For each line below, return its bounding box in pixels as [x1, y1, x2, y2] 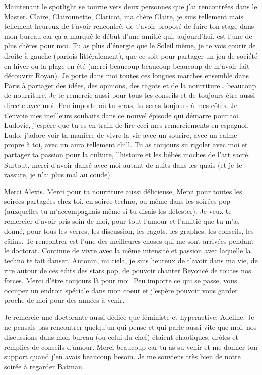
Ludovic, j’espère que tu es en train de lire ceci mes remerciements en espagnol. [4, 120, 249, 130]
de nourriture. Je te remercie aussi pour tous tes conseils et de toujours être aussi [4, 90, 255, 100]
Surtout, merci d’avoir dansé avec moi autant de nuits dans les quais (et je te [4, 159, 242, 170]
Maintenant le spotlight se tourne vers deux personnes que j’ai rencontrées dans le [4, 1, 257, 11]
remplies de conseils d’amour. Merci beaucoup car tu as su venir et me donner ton [4, 341, 258, 352]
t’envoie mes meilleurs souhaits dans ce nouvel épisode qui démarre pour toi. [4, 110, 240, 120]
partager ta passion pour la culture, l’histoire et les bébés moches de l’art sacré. [4, 149, 250, 159]
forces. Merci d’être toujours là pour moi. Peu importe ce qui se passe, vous [4, 275, 237, 286]
